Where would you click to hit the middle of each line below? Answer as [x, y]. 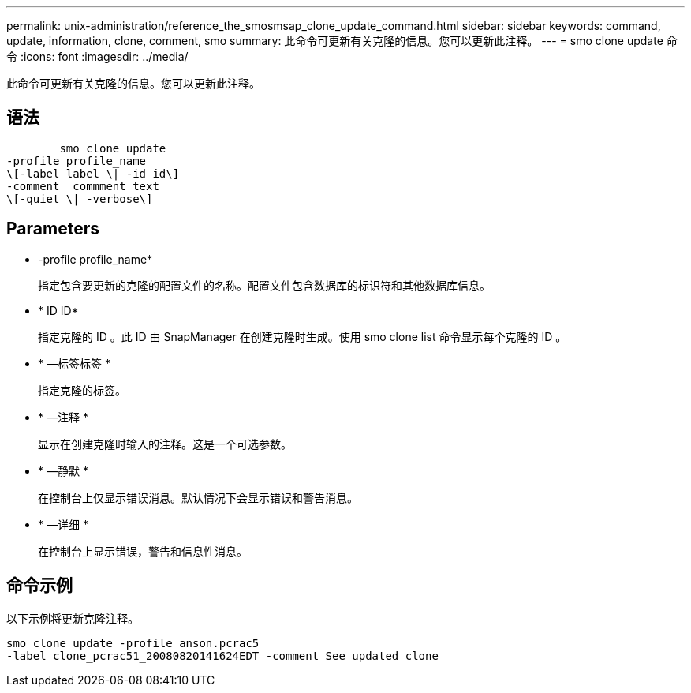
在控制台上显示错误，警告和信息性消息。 [143, 551]
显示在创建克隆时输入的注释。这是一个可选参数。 [165, 444]
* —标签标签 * [74, 363]
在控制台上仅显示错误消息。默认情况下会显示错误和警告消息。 [198, 497]
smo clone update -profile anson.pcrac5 [133, 643]
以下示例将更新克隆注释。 [73, 618]
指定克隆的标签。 [82, 390]
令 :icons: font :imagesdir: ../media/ [97, 56]
